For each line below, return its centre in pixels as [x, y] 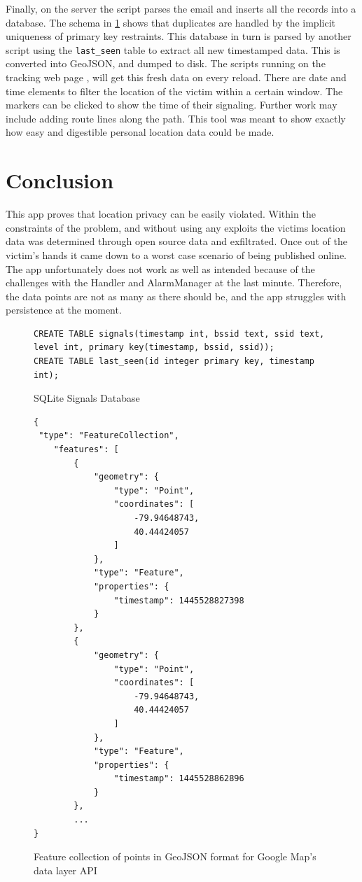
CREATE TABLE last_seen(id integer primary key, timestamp [174, 362]
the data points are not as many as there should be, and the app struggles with [176, 296]
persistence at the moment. [64, 310]
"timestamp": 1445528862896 [179, 779]
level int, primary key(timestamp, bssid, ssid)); [154, 348]
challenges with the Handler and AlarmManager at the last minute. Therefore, [174, 282]
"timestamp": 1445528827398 [179, 600]
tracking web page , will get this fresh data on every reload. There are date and [176, 77]
